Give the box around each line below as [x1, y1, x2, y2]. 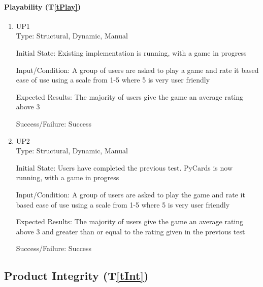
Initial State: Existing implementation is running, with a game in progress [16, 47, 247, 58]
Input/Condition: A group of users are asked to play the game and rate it [16, 189, 245, 199]
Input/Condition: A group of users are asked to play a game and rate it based [16, 64, 259, 75]
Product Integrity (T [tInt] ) [4, 268, 149, 283]
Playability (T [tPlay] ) [4, 1, 81, 12]
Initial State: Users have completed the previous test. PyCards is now [16, 162, 233, 173]
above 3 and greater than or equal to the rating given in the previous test [16, 226, 245, 236]
